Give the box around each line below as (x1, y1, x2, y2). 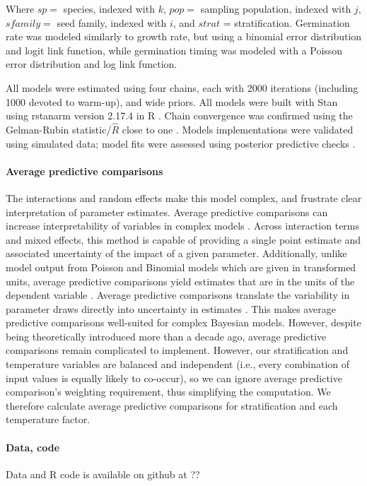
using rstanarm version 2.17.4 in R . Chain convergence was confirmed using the (6, 108, 353, 123)
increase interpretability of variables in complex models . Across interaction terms (6, 218, 360, 233)
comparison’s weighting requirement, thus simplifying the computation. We (6, 384, 331, 399)
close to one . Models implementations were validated (122, 121, 354, 136)
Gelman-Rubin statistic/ (6, 121, 112, 136)
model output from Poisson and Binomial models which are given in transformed (6, 259, 356, 274)
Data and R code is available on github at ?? (6, 466, 200, 481)
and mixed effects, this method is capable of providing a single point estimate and (6, 232, 361, 247)
